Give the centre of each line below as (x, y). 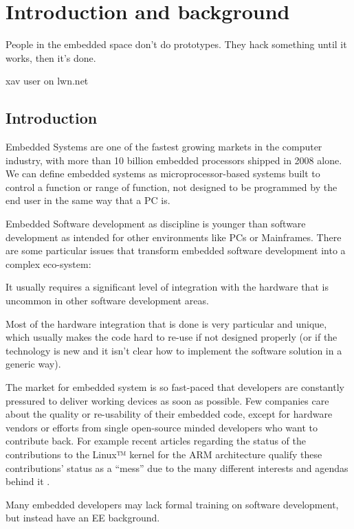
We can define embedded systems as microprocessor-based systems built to (163, 173)
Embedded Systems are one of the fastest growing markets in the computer (164, 147)
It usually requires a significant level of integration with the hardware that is (167, 287)
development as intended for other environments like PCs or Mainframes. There (174, 237)
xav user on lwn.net (47, 81)
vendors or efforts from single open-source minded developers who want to (162, 427)
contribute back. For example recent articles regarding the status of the (156, 441)
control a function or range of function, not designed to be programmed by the (172, 187)
